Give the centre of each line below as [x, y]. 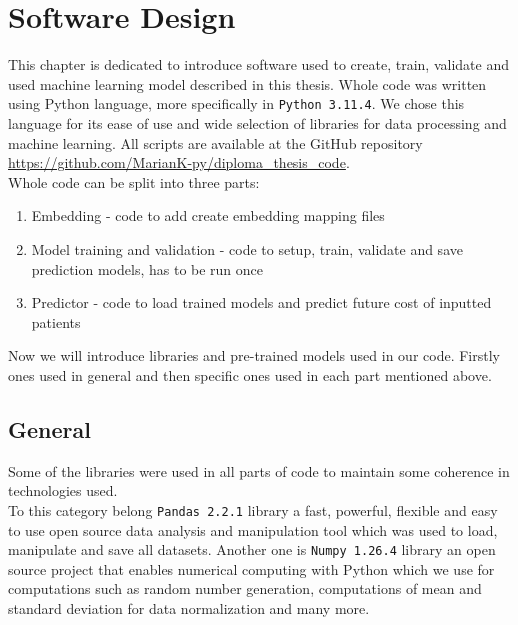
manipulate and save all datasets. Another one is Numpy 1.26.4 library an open [252, 549]
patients [56, 321]
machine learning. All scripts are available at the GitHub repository [215, 142]
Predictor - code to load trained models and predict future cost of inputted [261, 302]
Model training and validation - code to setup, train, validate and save [247, 248]
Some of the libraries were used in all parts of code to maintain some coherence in [259, 470]
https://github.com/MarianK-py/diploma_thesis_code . [179, 162]
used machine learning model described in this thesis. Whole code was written [247, 83]
